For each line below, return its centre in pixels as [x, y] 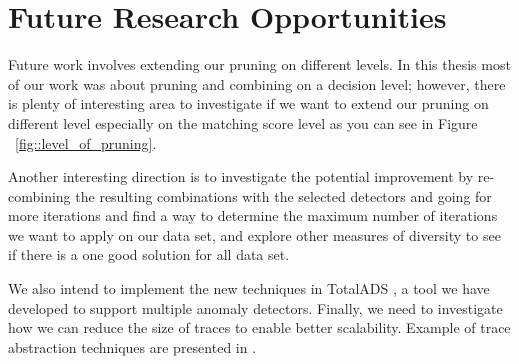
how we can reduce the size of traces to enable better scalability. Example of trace [259, 327]
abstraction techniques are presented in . [132, 346]
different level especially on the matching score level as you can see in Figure [243, 122]
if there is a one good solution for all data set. [149, 254]
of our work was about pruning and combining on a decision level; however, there [257, 83]
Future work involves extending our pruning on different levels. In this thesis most [259, 64]
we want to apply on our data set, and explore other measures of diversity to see [254, 234]
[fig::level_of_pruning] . [86, 142]
